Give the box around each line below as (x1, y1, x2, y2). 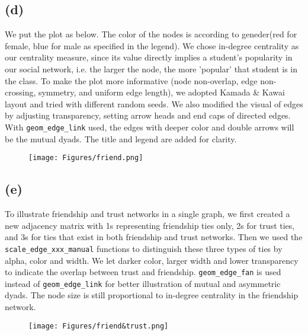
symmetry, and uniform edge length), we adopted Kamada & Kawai (38, 86, 285, 98)
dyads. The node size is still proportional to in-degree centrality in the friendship (5, 289, 299, 301)
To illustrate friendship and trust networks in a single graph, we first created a (5, 208, 290, 220)
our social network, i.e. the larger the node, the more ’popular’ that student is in (5, 62, 297, 75)
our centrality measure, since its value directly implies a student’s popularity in (5, 51, 293, 63)
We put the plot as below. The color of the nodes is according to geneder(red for (5, 28, 297, 40)
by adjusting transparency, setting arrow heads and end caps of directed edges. (5, 109, 291, 122)
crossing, (5, 86, 36, 98)
